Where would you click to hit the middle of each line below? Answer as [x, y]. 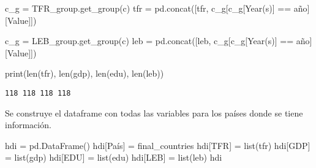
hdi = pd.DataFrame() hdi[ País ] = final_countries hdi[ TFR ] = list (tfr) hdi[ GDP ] [158, 145]
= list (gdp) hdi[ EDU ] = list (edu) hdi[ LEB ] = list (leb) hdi [114, 157]
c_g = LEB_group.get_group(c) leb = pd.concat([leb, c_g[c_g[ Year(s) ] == [149, 41]
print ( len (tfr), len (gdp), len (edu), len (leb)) [85, 73]
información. [28, 125]
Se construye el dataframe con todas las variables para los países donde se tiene [154, 113]
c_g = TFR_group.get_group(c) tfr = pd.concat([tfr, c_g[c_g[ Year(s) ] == [148, 8]
